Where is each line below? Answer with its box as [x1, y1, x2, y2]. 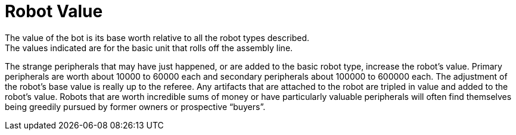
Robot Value [5, 1, 103, 21]
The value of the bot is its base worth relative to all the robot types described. [5, 32, 310, 43]
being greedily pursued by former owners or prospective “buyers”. [5, 101, 266, 112]
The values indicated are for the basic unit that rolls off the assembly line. [5, 42, 293, 53]
